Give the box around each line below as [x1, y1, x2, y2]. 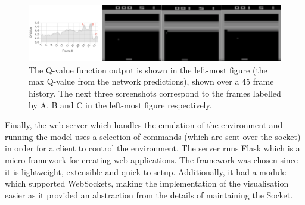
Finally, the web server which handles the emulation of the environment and [5, 119, 283, 131]
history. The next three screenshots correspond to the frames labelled [29, 87, 281, 100]
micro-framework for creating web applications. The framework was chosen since [5, 153, 298, 166]
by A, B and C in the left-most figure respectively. [29, 98, 212, 111]
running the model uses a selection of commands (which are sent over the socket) [5, 130, 301, 142]
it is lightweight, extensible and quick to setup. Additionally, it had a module [5, 165, 286, 178]
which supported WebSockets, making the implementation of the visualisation [5, 177, 289, 190]
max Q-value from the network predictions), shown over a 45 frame [29, 75, 274, 88]
